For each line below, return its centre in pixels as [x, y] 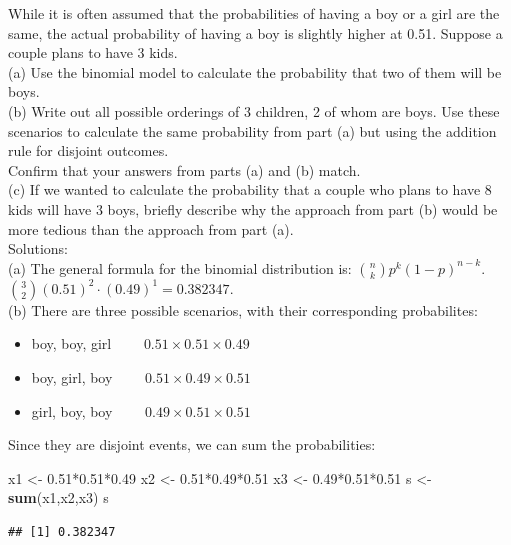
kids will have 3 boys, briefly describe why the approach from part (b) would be [253, 208]
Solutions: [38, 248]
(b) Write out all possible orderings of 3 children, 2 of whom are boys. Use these [254, 110]
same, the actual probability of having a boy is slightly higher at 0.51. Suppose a [255, 32]
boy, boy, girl [71, 343]
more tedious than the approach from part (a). [151, 228]
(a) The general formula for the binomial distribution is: [180, 267]
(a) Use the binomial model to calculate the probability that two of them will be [255, 71]
